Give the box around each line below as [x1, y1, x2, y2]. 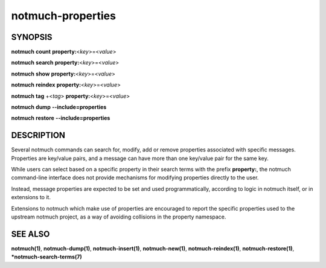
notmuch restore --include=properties [11, 115, 110, 122]
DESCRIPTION [11, 130, 66, 141]
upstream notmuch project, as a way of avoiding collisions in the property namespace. [11, 213, 226, 220]
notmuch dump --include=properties [11, 103, 107, 111]
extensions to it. [11, 194, 51, 201]
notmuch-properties [11, 9, 116, 22]
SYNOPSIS [11, 32, 53, 42]
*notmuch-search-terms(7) [11, 254, 83, 261]
